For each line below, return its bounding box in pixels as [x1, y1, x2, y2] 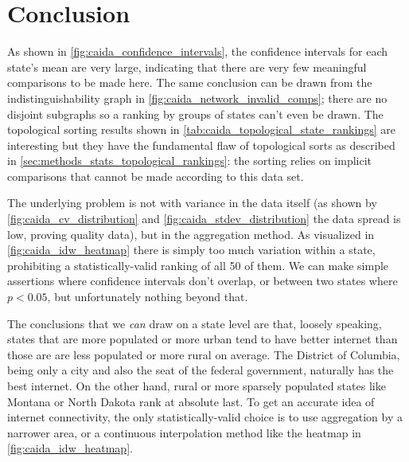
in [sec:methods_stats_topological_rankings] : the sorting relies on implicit [7, 152, 372, 169]
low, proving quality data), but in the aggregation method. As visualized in [7, 225, 375, 242]
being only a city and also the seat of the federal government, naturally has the [7, 362, 394, 378]
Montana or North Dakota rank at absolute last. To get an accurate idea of [7, 393, 375, 409]
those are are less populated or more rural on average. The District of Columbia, [7, 346, 400, 362]
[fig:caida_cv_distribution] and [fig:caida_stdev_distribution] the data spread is [7, 210, 401, 227]
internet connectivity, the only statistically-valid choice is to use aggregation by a [7, 409, 403, 425]
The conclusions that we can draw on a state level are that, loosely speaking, [7, 315, 382, 331]
